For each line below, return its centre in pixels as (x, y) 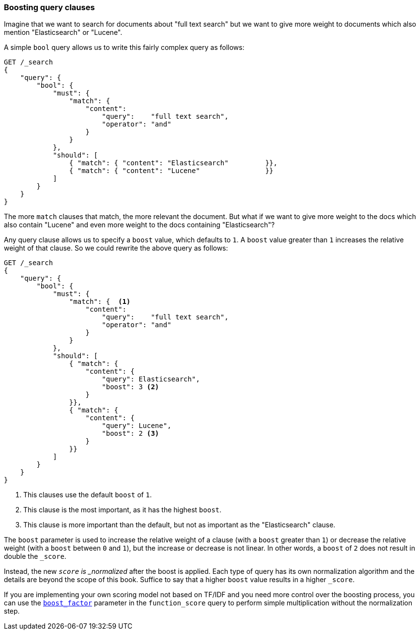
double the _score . (35, 556)
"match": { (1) (100, 302)
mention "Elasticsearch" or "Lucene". (63, 32)
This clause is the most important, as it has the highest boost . (123, 510)
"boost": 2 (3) (131, 434)
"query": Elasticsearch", (151, 379)
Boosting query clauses (49, 7)
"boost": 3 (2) (131, 387)
